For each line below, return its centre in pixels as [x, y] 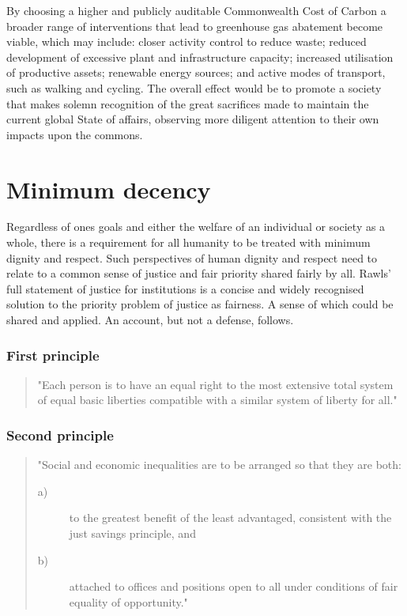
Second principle [60, 435]
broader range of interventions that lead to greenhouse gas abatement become [195, 26]
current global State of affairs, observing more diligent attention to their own [193, 119]
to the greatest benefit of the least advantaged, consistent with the [230, 518]
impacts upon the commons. [75, 134]
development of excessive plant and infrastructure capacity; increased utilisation [200, 57]
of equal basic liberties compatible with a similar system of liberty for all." [217, 400]
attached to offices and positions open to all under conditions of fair [234, 586]
